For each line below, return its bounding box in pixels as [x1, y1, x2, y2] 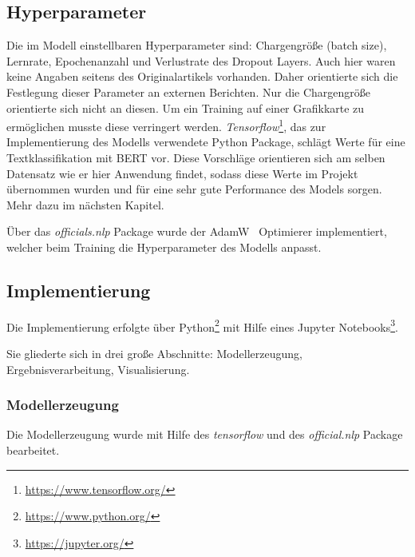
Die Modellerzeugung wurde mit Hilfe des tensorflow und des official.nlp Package [6, 426, 403, 443]
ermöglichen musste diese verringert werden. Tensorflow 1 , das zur [6, 116, 326, 134]
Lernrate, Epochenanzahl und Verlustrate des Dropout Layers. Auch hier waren [6, 52, 396, 69]
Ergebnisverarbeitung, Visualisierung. [6, 360, 190, 377]
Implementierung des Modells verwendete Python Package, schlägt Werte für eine [6, 133, 405, 150]
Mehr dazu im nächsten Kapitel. [6, 196, 164, 213]
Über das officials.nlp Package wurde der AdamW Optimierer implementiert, [6, 223, 387, 240]
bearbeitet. [6, 442, 60, 459]
